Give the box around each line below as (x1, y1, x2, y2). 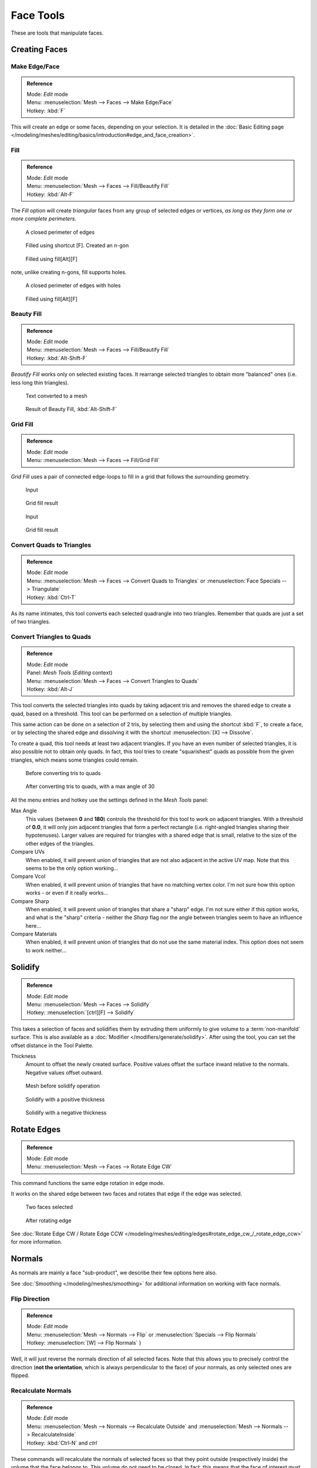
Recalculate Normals (11, 1386, 72, 1395)
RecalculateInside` (31, 1431, 76, 1438)
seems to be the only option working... (25, 864, 119, 871)
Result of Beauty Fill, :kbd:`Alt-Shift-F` (25, 406, 117, 413)
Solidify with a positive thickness (25, 1096, 105, 1103)
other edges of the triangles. (25, 840, 95, 847)
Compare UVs (11, 849, 45, 856)
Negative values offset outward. (25, 1069, 103, 1076)
